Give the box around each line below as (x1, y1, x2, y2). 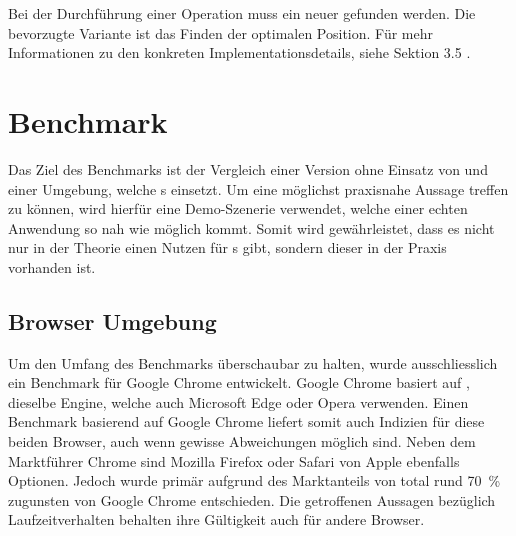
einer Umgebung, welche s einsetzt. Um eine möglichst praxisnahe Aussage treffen (8, 178, 509, 199)
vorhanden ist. (8, 256, 96, 277)
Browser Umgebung (8, 305, 217, 336)
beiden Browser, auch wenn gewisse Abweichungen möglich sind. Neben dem (8, 431, 476, 452)
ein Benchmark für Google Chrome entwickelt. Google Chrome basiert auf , (8, 372, 470, 393)
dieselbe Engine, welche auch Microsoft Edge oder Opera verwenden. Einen (8, 391, 469, 412)
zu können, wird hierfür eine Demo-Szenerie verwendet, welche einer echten (8, 198, 468, 219)
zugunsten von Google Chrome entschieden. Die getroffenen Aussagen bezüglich (8, 489, 496, 510)
